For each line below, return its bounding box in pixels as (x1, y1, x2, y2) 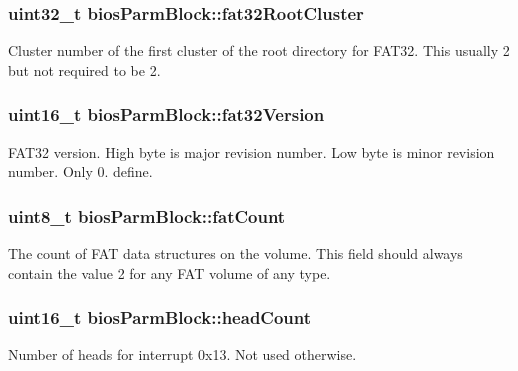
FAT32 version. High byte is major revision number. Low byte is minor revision (8, 141, 495, 162)
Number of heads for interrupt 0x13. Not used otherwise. (8, 344, 357, 365)
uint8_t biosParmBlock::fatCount (8, 203, 286, 228)
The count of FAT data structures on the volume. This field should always (8, 243, 463, 264)
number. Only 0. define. (8, 161, 153, 182)
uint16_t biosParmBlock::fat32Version (8, 102, 325, 127)
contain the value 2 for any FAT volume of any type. (8, 262, 331, 283)
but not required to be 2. (8, 59, 161, 80)
